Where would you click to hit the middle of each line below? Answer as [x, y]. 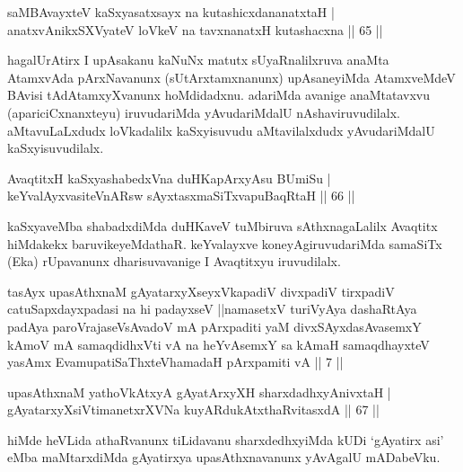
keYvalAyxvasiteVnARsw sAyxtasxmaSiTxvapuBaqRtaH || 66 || [181, 196]
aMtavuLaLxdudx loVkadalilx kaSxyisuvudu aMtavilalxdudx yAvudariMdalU [221, 130]
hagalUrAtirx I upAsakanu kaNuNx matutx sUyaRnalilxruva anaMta [198, 60]
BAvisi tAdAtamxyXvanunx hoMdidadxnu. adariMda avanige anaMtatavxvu [218, 95]
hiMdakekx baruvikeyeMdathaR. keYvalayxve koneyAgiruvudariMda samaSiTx [225, 243]
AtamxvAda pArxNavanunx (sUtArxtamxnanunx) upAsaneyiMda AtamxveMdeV [231, 77]
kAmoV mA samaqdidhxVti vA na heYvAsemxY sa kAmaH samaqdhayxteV [218, 344]
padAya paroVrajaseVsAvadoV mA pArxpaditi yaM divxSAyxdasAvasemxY [214, 326]
